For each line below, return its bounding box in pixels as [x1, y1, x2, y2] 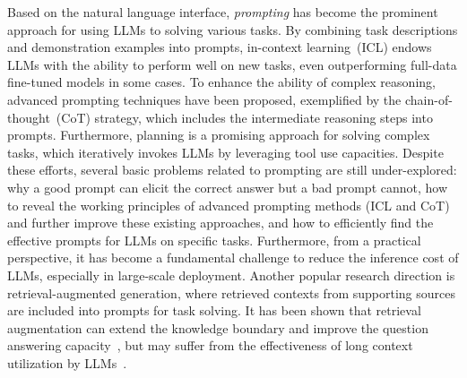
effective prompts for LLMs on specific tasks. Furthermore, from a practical [7, 230, 421, 249]
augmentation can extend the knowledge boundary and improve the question [7, 318, 428, 337]
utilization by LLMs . [7, 353, 127, 372]
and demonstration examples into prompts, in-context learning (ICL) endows [7, 38, 432, 56]
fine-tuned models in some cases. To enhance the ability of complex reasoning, [7, 73, 436, 91]
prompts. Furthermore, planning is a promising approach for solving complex [7, 125, 430, 144]
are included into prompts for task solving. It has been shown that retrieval [7, 301, 421, 320]
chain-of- [404, 90, 453, 108]
